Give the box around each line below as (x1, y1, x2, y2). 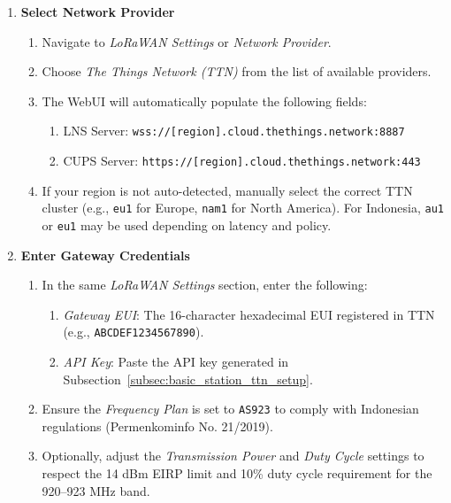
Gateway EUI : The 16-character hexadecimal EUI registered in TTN (63, 305, 435, 323)
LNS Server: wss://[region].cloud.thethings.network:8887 (63, 121, 405, 140)
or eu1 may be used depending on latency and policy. (42, 215, 332, 234)
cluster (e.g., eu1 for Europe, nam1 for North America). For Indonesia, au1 (42, 198, 444, 217)
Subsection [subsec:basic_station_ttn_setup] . (63, 369, 313, 388)
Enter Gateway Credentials (20, 245, 190, 264)
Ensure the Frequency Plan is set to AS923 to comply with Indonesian (42, 399, 419, 418)
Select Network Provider (20, 3, 175, 20)
